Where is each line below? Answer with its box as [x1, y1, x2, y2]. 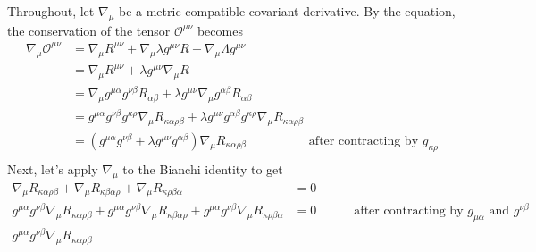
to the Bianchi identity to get [122, 159, 283, 178]
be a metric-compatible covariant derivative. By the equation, [118, 2, 456, 20]
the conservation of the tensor [7, 21, 171, 39]
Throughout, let [7, 2, 95, 20]
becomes [197, 21, 243, 39]
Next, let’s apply [7, 159, 98, 178]
